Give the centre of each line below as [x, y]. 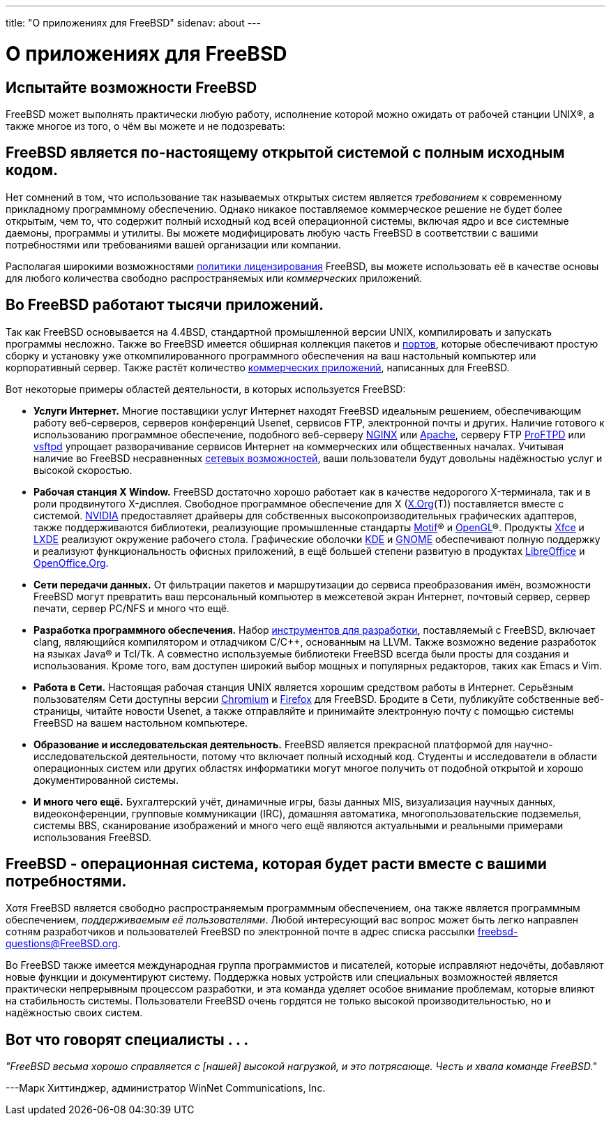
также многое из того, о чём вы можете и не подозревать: [145, 126]
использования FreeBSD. [92, 837]
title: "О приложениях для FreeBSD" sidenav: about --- [133, 23]
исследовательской [81, 756]
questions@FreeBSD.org [62, 944]
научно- [534, 744]
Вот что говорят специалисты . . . [127, 1039]
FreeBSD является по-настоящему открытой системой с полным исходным [285, 153]
